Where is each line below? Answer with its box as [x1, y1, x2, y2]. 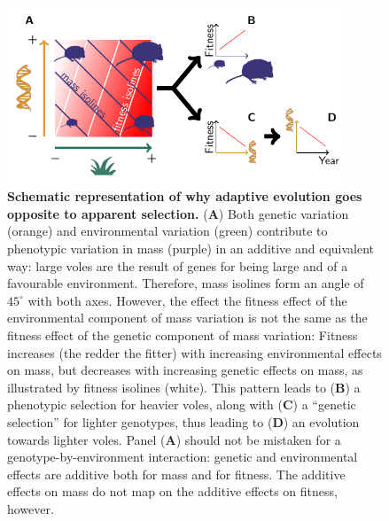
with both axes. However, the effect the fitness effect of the [27, 291, 347, 309]
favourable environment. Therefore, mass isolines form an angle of [7, 274, 364, 292]
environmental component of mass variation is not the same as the [7, 308, 368, 327]
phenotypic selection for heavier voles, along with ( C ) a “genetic [7, 395, 356, 414]
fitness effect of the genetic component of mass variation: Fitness [7, 326, 358, 345]
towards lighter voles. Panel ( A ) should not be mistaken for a [7, 430, 341, 448]
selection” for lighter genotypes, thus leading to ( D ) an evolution [7, 413, 360, 432]
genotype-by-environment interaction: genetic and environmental [7, 447, 358, 466]
